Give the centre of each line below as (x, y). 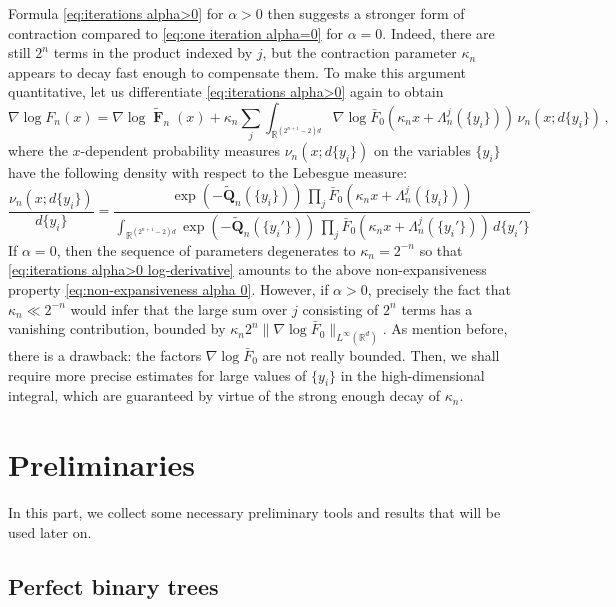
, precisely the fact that (439, 288)
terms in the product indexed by (153, 52)
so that (441, 249)
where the (38, 150)
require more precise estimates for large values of (157, 374)
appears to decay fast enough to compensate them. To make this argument (237, 71)
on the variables (422, 150)
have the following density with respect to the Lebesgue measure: (208, 172)
